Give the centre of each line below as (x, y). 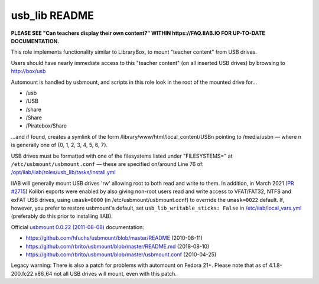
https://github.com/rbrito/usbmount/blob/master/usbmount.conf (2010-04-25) (121, 254)
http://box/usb (28, 71)
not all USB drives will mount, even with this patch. (115, 273)
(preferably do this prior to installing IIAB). (62, 216)
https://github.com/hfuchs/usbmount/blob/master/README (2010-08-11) (114, 238)
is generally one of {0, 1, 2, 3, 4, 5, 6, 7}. (59, 145)
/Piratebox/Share (46, 126)
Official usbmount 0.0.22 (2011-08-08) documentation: (78, 227)
